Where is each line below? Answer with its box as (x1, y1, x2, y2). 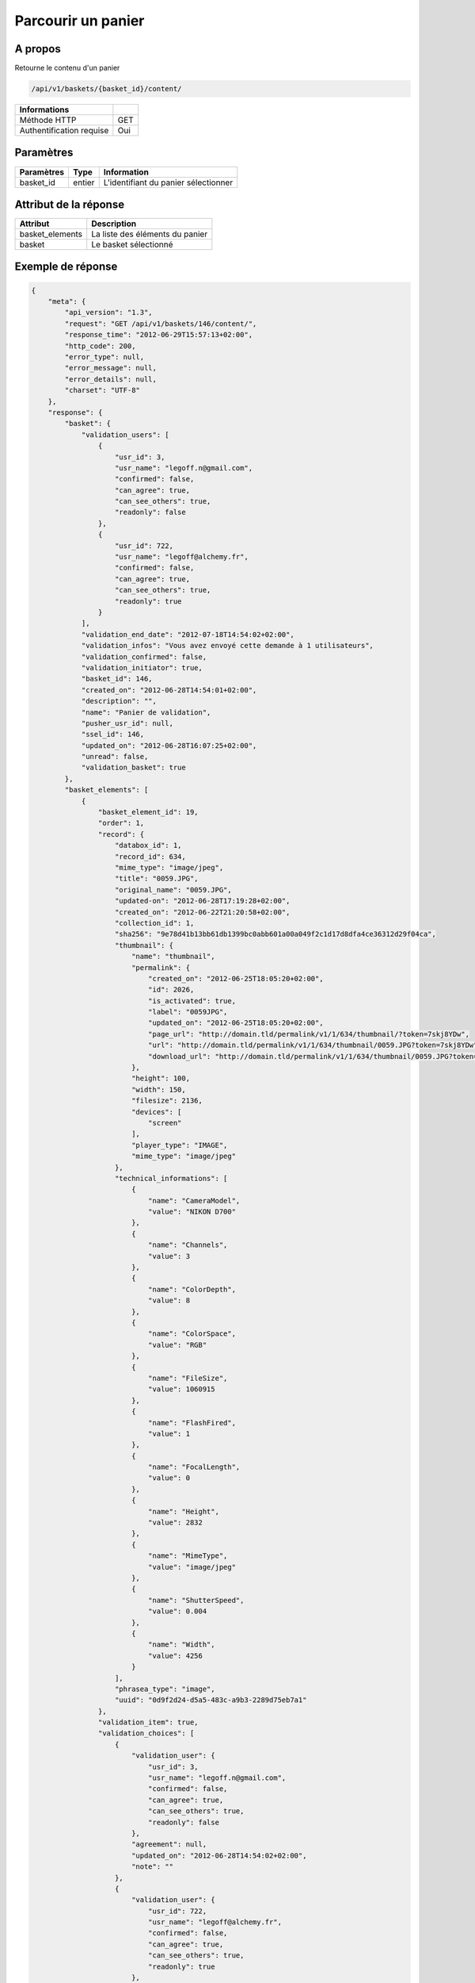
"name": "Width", (147, 1640, 215, 1649)
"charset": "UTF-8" (64, 385, 140, 395)
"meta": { (47, 297, 86, 306)
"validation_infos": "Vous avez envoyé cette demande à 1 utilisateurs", (81, 641, 374, 650)
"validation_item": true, (97, 1718, 199, 1727)
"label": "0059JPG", (147, 1007, 228, 1017)
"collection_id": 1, (115, 919, 195, 927)
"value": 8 (147, 1296, 190, 1305)
